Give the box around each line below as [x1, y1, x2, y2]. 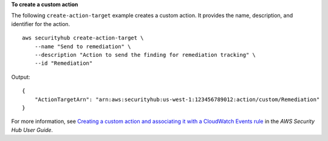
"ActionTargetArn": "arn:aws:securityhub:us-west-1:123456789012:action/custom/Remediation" [34, 96, 320, 103]
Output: [11, 73, 30, 80]
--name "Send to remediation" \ [34, 43, 131, 50]
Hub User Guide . [11, 126, 53, 133]
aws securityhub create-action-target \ [22, 34, 144, 42]
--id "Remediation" [34, 60, 93, 67]
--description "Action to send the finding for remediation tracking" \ [34, 51, 256, 58]
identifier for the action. [11, 20, 70, 27]
